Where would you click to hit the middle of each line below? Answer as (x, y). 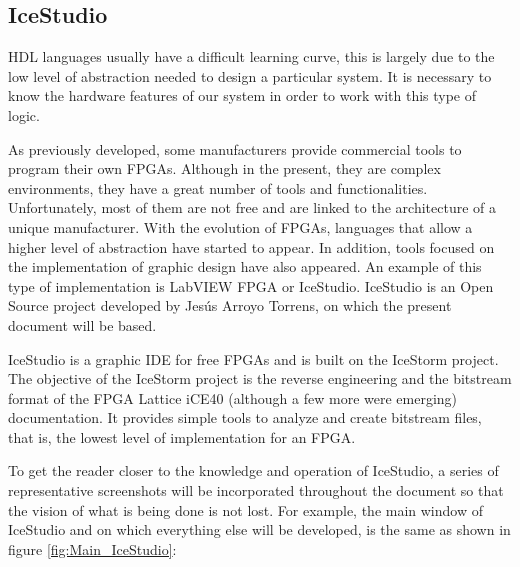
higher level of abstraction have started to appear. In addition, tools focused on (251, 246)
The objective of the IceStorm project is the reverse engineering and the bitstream (260, 378)
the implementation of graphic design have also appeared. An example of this (245, 266)
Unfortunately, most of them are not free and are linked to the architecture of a (252, 207)
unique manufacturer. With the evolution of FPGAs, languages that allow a (240, 226)
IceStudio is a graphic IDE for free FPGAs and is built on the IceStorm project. (253, 358)
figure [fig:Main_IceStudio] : (92, 548)
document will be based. (82, 324)
